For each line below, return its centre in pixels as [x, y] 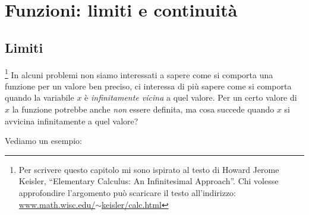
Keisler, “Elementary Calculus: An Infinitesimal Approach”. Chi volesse [149, 181]
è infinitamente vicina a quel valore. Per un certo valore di [191, 97]
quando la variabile [40, 97]
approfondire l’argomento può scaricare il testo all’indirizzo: [127, 192]
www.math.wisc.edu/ [57, 204]
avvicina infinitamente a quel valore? [72, 121]
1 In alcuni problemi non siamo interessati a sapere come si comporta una [139, 73]
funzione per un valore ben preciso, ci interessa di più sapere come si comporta [148, 86]
